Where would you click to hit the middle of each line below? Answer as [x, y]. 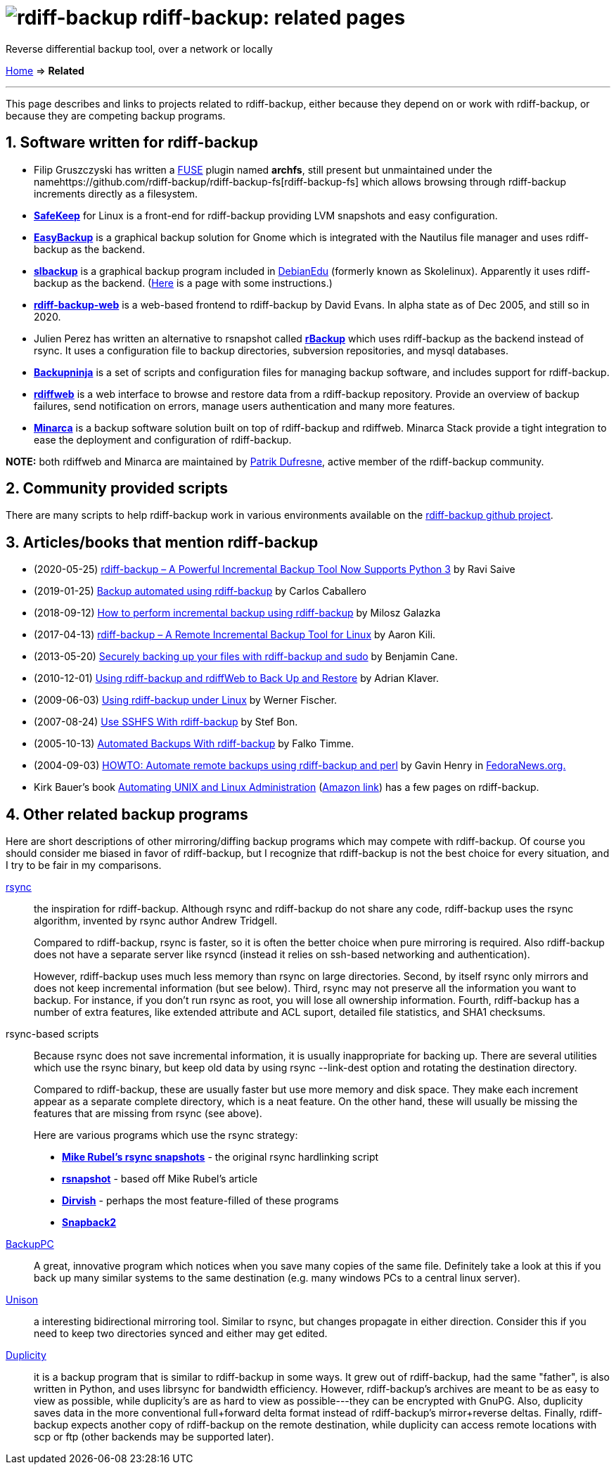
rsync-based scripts [52, 1034]
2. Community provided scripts [117, 489]
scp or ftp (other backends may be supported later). [154, 1437]
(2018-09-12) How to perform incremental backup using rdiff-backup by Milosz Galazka [237, 613]
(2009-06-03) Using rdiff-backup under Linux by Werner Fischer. [186, 700]
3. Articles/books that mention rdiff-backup [162, 542]
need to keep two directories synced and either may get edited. [181, 1334]
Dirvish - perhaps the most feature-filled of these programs [200, 1201]
